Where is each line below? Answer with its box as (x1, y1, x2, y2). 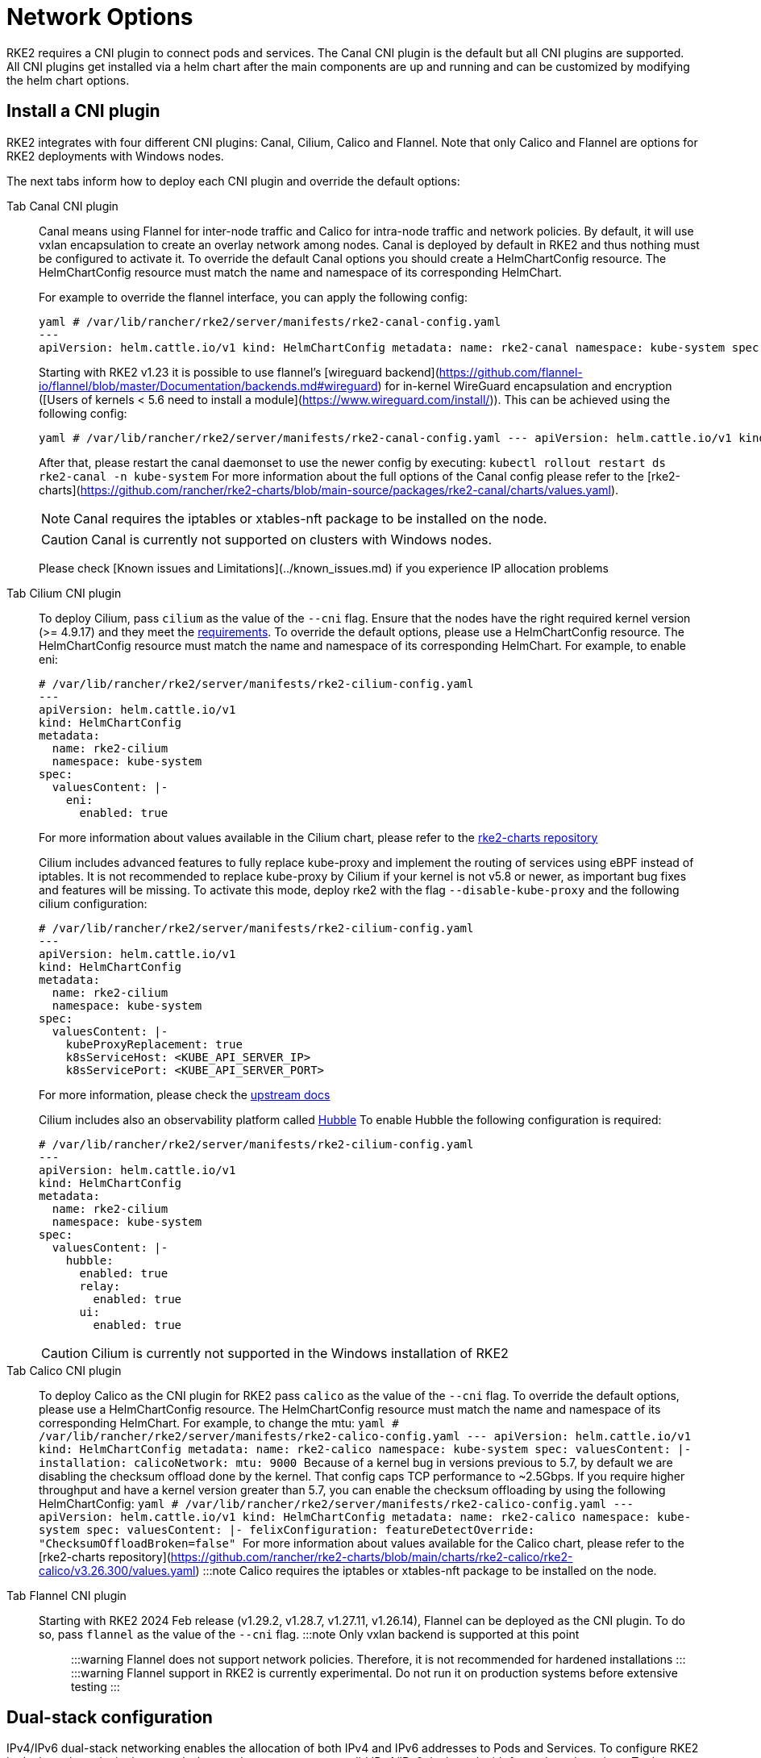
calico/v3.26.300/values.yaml (39, 1563, 196, 1577)
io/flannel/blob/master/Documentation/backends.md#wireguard (39, 378, 378, 393)
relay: (79, 1279, 121, 1293)
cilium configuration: (39, 896, 148, 910)
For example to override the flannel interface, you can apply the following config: (39, 290, 468, 304)
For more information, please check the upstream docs (39, 1087, 331, 1102)
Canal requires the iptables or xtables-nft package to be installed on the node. (73, 510, 547, 527)
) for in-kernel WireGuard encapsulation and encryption (377, 378, 672, 393)
